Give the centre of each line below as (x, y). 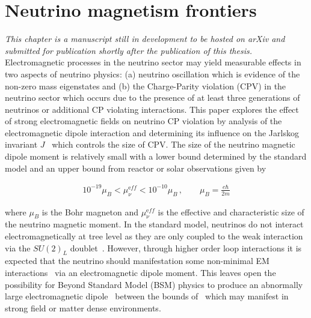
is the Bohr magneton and (90, 211)
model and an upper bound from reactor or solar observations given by (136, 168)
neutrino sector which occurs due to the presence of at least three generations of (152, 97)
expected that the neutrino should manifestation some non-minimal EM (137, 261)
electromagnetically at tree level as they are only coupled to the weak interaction (154, 235)
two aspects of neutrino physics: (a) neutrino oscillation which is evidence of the (152, 73)
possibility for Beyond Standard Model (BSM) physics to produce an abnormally (154, 284)
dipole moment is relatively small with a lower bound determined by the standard (156, 156)
